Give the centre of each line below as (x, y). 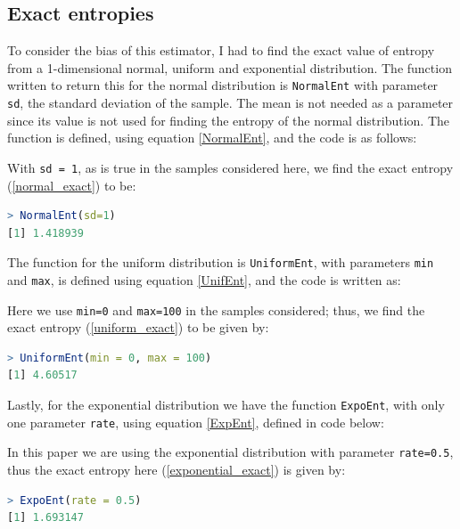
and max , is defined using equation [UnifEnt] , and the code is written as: (204, 279)
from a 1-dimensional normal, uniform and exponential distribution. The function (230, 67)
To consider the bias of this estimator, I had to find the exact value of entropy (221, 50)
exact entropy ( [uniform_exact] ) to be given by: (138, 327)
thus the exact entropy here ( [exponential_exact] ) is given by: (177, 470)
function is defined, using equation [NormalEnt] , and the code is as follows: (212, 138)
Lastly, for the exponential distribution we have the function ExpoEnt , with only (226, 405)
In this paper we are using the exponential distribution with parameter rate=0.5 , (230, 452)
